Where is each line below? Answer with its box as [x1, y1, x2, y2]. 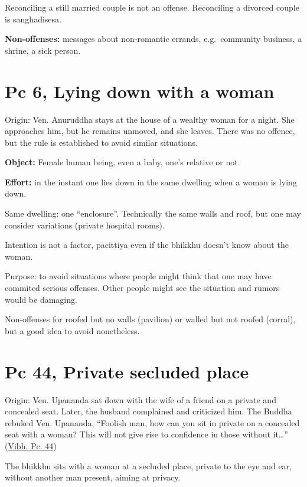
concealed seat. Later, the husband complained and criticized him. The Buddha [5, 405, 292, 417]
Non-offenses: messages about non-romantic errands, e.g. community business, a [5, 32, 302, 45]
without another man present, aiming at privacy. [5, 471, 181, 483]
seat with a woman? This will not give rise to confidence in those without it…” [5, 428, 288, 440]
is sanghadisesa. [5, 12, 61, 25]
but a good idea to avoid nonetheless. [5, 324, 140, 336]
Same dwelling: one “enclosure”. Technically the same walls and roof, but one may [5, 207, 301, 220]
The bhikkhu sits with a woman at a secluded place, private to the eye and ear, [5, 459, 292, 472]
